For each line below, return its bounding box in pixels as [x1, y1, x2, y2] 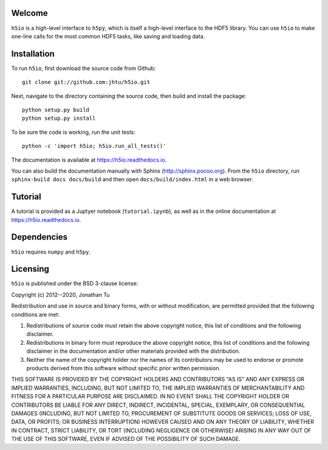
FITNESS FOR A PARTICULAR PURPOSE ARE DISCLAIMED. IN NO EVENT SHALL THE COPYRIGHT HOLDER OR [11, 393, 290, 400]
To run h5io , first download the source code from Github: [11, 64, 156, 72]
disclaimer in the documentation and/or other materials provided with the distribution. [26, 347, 241, 355]
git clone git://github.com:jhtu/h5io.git [22, 79, 151, 86]
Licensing [11, 264, 50, 274]
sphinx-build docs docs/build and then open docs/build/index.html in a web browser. [11, 176, 253, 183]
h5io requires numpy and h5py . [11, 248, 91, 255]
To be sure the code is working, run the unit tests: [11, 128, 136, 136]
